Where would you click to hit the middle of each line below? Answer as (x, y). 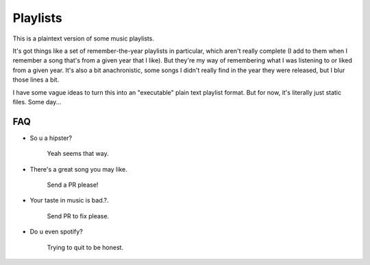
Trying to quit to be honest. (85, 247)
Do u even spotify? (57, 232)
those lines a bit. (36, 80)
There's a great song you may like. (78, 169)
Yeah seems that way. (78, 154)
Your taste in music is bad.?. (69, 200)
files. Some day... (37, 102)
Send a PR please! (73, 185)
